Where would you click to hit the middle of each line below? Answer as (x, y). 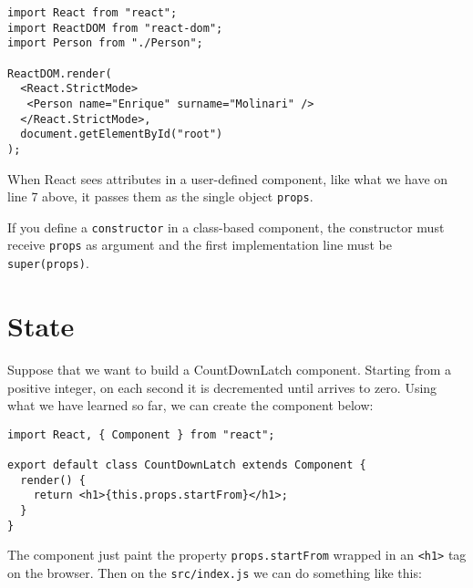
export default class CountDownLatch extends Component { (187, 465)
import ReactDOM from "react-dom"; (115, 28)
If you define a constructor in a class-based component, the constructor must (226, 227)
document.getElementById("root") (122, 134)
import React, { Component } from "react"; (141, 434)
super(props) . (48, 263)
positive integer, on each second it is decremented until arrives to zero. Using (222, 387)
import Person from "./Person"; (105, 43)
